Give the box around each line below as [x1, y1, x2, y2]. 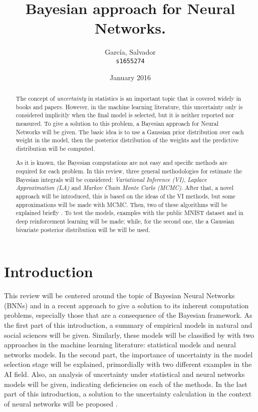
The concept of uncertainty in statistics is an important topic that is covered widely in [16, 94, 241, 102]
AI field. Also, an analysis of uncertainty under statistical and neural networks [4, 369, 245, 379]
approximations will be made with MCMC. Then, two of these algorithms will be [16, 200, 227, 209]
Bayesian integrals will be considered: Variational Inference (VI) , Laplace [16, 175, 207, 183]
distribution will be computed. [16, 144, 95, 152]
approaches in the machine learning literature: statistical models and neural [4, 339, 236, 350]
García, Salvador [105, 47, 156, 57]
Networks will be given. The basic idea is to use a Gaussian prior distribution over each [16, 127, 244, 136]
